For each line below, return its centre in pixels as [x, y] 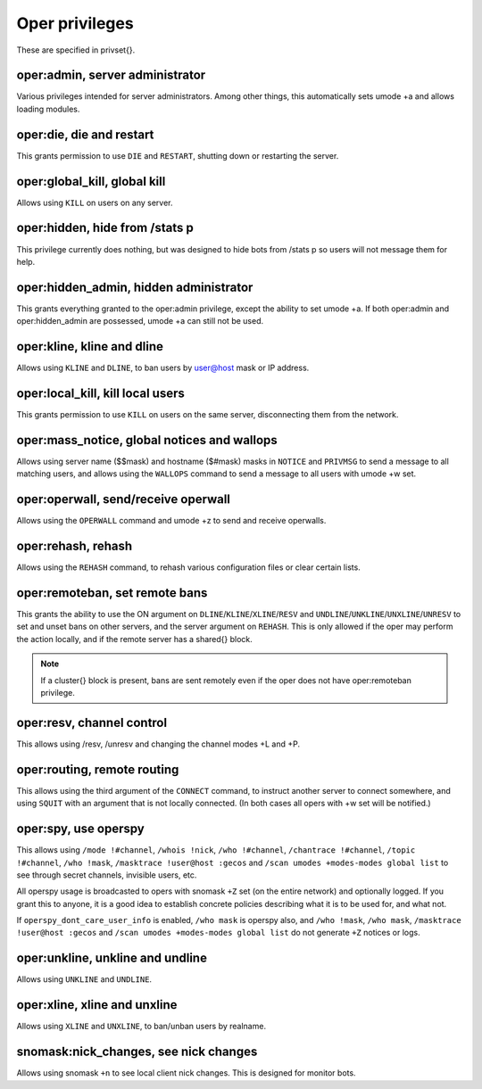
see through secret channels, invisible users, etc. [107, 875]
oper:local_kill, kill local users [100, 393]
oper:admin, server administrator [111, 75]
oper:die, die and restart [85, 134]
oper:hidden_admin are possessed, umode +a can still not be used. [140, 321]
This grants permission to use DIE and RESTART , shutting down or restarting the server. [178, 155]
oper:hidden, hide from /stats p [105, 228]
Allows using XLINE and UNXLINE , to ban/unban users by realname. [141, 1027]
